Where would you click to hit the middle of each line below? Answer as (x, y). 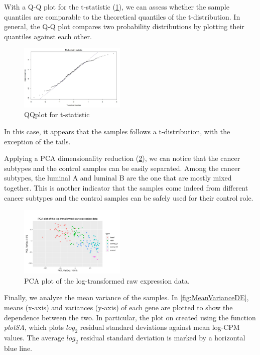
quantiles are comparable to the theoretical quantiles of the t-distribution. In (122, 16)
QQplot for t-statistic (57, 114)
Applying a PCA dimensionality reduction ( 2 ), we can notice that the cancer (122, 158)
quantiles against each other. (48, 36)
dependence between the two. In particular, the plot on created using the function (130, 317)
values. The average (34, 337)
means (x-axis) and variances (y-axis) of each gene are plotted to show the (118, 307)
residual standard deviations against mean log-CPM (160, 327)
